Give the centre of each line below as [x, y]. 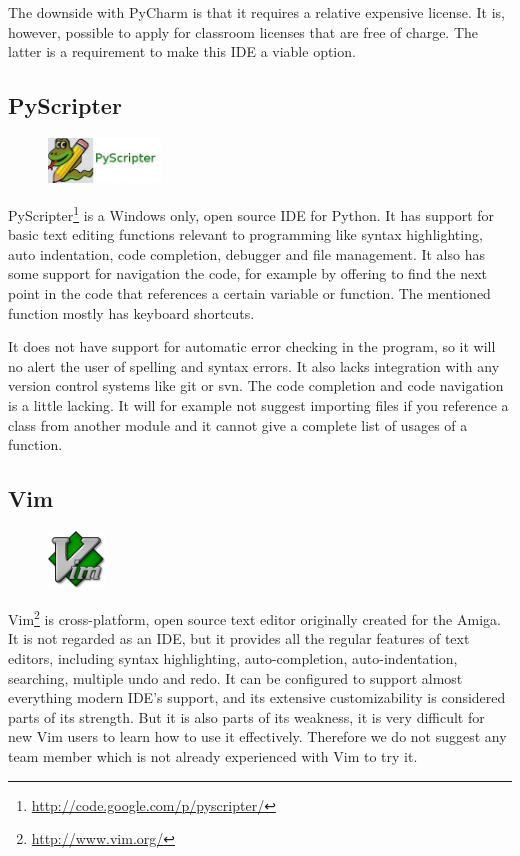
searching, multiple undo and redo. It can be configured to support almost [235, 677]
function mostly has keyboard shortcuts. [131, 312]
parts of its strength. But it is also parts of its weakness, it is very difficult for [246, 716]
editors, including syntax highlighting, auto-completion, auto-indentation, [233, 658]
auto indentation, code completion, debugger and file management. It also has [246, 253]
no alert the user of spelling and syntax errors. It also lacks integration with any [254, 365]
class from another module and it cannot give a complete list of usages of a [238, 424]
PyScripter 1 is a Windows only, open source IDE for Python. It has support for [251, 213]
